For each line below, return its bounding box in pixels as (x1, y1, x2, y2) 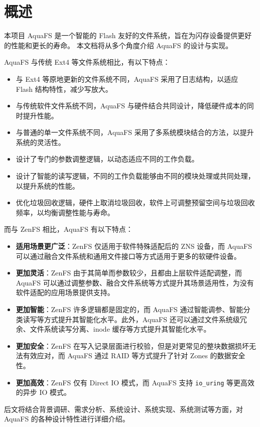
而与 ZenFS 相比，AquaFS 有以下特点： (4, 224, 133, 234)
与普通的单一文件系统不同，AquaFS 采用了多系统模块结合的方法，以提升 (16, 127, 254, 137)
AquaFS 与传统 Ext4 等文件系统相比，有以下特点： (4, 57, 170, 67)
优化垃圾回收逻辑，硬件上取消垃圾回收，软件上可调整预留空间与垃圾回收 (16, 197, 255, 208)
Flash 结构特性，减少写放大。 (16, 83, 112, 94)
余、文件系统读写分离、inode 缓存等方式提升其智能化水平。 (16, 324, 211, 334)
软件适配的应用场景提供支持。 (16, 287, 114, 298)
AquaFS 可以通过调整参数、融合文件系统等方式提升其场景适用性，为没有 (16, 277, 254, 288)
